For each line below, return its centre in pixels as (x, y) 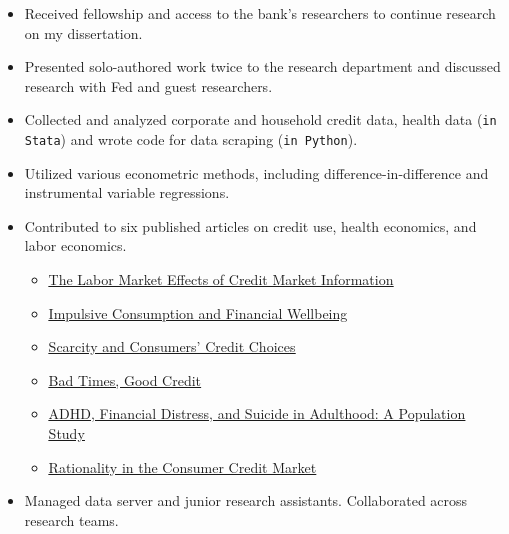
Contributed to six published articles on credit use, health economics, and (250, 225)
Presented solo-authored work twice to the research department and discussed (262, 66)
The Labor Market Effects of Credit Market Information (221, 279)
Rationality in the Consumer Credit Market (182, 466)
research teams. (71, 519)
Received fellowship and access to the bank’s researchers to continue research (260, 13)
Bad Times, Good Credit (125, 379)
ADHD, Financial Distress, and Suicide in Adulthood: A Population (257, 413)
